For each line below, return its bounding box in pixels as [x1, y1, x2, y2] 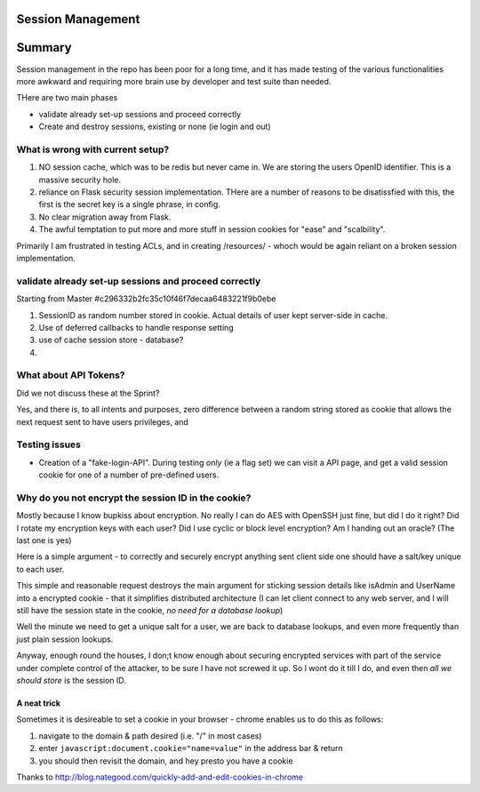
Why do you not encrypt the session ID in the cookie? [16, 492, 252, 504]
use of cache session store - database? [38, 334, 184, 346]
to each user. [16, 564, 65, 574]
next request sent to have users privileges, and [16, 416, 188, 427]
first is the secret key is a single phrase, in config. [38, 199, 221, 210]
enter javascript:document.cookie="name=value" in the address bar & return [38, 743, 343, 754]
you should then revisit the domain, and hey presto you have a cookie [38, 756, 293, 766]
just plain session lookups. [16, 634, 114, 644]
